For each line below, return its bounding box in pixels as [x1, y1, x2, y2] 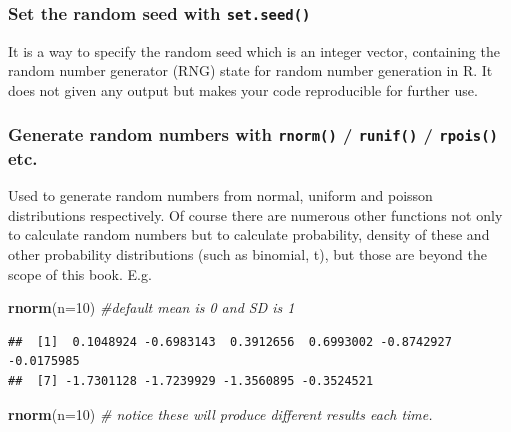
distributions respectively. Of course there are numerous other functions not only [8, 204, 503, 225]
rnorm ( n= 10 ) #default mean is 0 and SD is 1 [8, 297, 295, 318]
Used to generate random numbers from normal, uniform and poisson [8, 185, 433, 206]
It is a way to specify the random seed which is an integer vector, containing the [8, 40, 500, 61]
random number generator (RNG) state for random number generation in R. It [8, 60, 493, 81]
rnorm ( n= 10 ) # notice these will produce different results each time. [8, 403, 433, 424]
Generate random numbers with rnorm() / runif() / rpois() [8, 122, 498, 147]
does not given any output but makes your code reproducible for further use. [8, 79, 478, 100]
